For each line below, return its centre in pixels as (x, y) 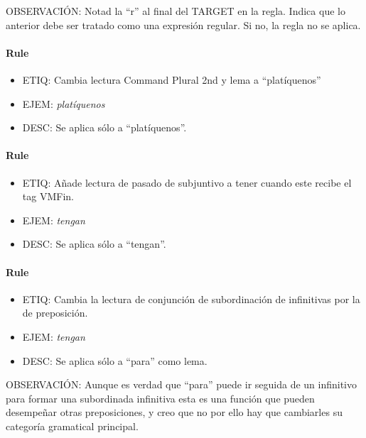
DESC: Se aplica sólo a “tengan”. (94, 244)
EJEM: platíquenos (64, 103)
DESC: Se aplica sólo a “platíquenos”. (104, 127)
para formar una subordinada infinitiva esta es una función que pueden (160, 398)
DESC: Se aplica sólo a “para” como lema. (115, 360)
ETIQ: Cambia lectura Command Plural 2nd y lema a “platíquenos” (172, 79)
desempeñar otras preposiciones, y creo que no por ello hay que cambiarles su (174, 412)
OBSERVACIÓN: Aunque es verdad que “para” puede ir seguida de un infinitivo (182, 384)
